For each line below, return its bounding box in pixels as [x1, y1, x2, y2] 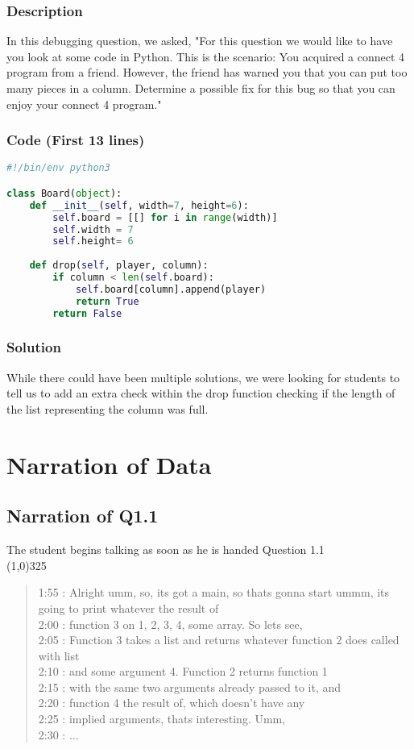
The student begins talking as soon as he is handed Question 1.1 [6, 541, 325, 558]
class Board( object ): [6, 187, 122, 199]
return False [52, 307, 122, 319]
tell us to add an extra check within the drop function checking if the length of [6, 385, 395, 402]
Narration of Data [6, 447, 212, 481]
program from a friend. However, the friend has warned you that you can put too [6, 64, 408, 81]
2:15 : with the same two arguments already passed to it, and [38, 678, 342, 695]
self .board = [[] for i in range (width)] [52, 211, 278, 223]
